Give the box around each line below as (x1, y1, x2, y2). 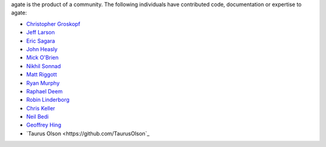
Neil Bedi (26, 113, 49, 120)
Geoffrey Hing (26, 121, 62, 129)
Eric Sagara (26, 37, 56, 45)
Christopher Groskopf (26, 20, 81, 27)
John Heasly (26, 45, 58, 52)
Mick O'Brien (26, 54, 59, 61)
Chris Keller (26, 104, 56, 111)
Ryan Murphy (26, 79, 60, 87)
